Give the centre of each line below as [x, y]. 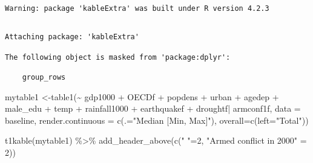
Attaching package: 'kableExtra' [72, 37]
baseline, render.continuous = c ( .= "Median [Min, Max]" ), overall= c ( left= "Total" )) [157, 120]
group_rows [44, 77]
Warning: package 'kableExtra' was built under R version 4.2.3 [137, 8]
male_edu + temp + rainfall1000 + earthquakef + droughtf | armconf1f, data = [153, 108]
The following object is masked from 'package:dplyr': [118, 57]
